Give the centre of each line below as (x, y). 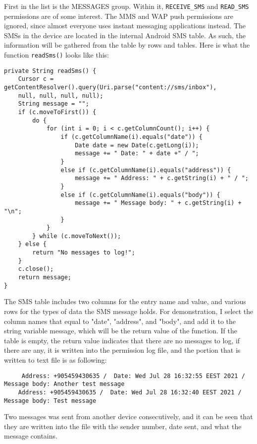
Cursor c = (36, 79)
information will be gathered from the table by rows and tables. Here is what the (127, 45)
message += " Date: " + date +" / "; (137, 154)
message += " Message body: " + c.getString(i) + (158, 203)
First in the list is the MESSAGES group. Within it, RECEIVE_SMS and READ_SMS (127, 6)
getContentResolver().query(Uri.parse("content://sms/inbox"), (110, 87)
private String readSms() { (50, 71)
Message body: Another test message (64, 384)
